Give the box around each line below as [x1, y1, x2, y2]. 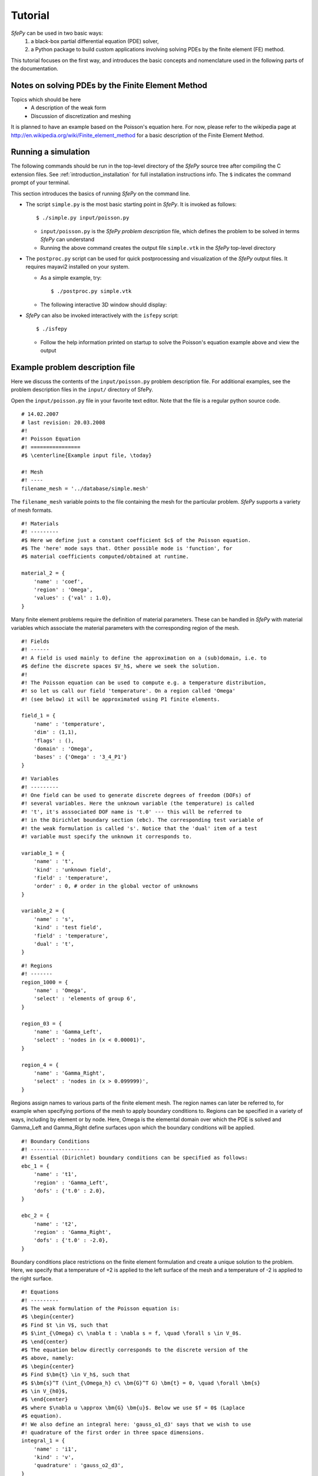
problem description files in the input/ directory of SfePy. [11, 386, 153, 393]
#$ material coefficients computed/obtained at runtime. [21, 553, 190, 560]
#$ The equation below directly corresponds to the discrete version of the [21, 1347, 249, 1353]
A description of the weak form [31, 104, 107, 112]
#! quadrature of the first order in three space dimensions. [21, 1429, 205, 1436]
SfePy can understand [40, 236, 95, 243]
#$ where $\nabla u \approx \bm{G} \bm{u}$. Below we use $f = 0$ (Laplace [21, 1404, 245, 1411]
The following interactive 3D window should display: [40, 301, 167, 308]
